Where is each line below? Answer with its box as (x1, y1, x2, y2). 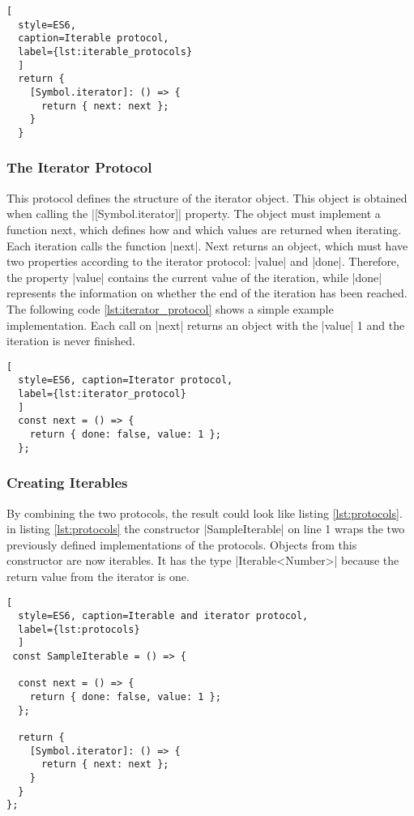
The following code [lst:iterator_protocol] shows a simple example (6, 300, 334, 317)
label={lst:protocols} (18, 623, 140, 635)
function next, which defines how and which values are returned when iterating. (6, 220, 402, 237)
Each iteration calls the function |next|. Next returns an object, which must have (6, 237, 408, 254)
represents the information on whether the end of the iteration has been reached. (6, 284, 408, 301)
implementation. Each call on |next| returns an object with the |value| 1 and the (6, 316, 405, 333)
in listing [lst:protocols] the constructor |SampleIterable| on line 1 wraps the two (6, 520, 405, 537)
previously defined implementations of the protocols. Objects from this (6, 536, 357, 553)
